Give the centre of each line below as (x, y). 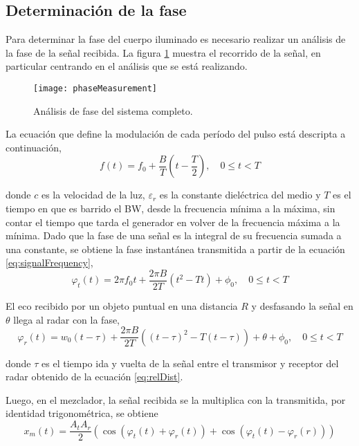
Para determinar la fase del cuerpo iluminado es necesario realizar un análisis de (176, 39)
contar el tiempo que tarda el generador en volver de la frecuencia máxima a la (173, 222)
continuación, (34, 147)
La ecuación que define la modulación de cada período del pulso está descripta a (176, 134)
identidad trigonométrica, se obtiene (82, 413)
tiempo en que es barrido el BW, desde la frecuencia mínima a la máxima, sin (171, 208)
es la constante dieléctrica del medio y (240, 195)
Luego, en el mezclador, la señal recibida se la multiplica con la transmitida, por (176, 399)
